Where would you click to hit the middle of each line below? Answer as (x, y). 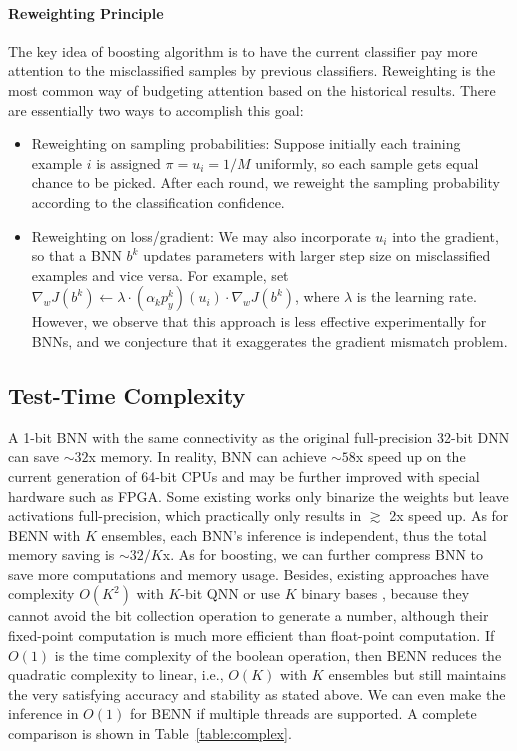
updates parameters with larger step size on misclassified (317, 255)
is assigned (128, 162)
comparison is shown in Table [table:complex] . (150, 733)
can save (34, 456)
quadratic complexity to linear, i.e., (116, 674)
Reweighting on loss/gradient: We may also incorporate (201, 235)
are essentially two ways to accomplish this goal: (156, 109)
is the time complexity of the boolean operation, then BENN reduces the (278, 654)
